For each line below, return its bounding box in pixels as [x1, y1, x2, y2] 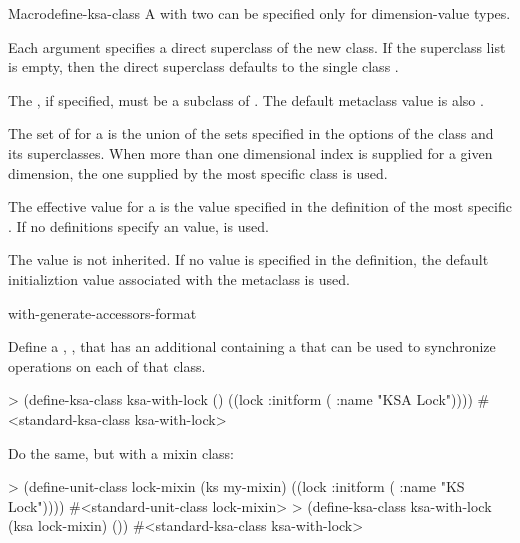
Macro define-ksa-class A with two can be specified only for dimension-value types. [8, 3, 511, 23]
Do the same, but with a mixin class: [8, 442, 234, 463]
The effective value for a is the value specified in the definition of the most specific [8, 196, 512, 217]
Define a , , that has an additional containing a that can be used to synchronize [8, 336, 496, 357]
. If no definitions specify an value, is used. [8, 215, 269, 236]
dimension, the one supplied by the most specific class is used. [8, 162, 388, 183]
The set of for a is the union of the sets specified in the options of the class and [8, 123, 494, 144]
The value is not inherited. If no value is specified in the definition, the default [8, 249, 489, 270]
